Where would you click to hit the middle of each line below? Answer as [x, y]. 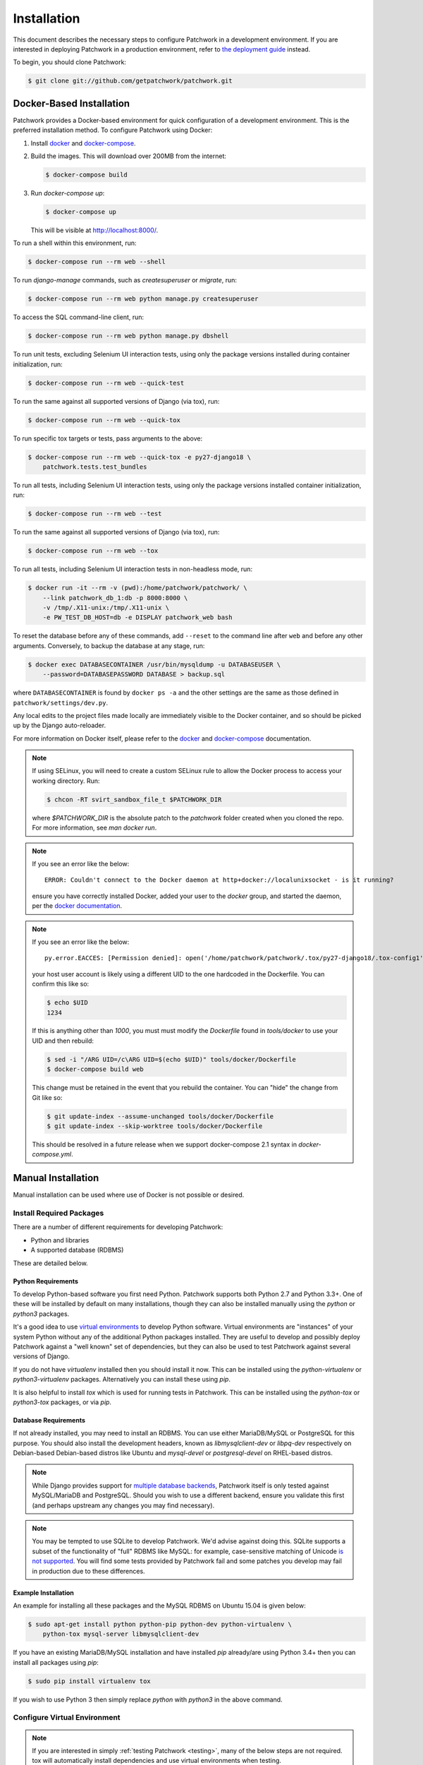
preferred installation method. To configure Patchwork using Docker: [113, 130]
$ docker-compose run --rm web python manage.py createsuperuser [143, 299]
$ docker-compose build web [95, 1069]
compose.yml [52, 1154]
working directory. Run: [66, 781]
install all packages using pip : [56, 1662]
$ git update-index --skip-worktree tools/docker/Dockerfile [155, 1126]
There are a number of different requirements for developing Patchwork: [118, 1227]
